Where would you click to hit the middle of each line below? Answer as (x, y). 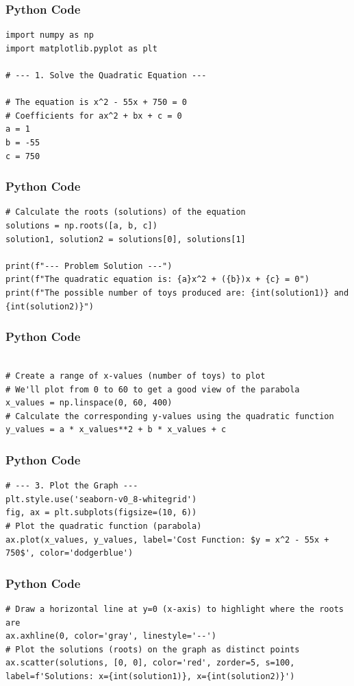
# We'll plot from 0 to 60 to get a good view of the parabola (153, 389)
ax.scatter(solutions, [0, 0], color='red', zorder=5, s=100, (150, 663)
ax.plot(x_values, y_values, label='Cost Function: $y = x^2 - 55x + (167, 540)
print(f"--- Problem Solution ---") (89, 266)
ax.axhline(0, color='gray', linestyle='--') (111, 636)
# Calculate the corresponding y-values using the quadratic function (170, 416)
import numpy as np (50, 35)
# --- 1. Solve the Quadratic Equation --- (106, 75)
